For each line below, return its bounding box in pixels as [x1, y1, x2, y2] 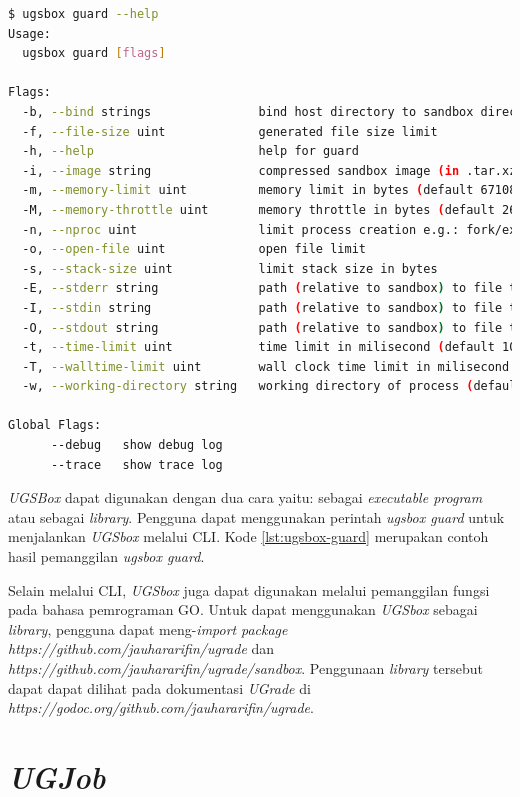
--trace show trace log [50, 457, 223, 472]
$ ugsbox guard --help [8, 7, 159, 21]
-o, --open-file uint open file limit [22, 242, 366, 257]
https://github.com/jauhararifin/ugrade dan [8, 638, 275, 659]
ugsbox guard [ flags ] [22, 46, 166, 61]
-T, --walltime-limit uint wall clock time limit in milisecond [22, 359, 510, 374]
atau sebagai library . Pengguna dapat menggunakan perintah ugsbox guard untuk [8, 506, 505, 527]
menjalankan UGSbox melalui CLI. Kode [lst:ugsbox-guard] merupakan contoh [8, 526, 489, 547]
